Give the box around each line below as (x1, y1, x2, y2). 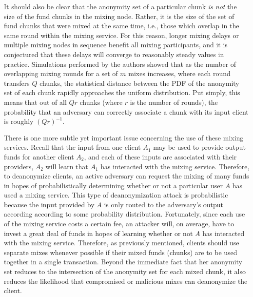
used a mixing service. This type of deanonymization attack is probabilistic (4, 190, 228, 200)
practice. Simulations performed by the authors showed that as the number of (4, 59, 236, 69)
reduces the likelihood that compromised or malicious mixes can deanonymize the (4, 276, 248, 286)
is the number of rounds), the (130, 97, 218, 107)
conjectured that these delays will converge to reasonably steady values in (4, 49, 224, 59)
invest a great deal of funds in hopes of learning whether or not (4, 228, 193, 238)
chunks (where (79, 97, 123, 107)
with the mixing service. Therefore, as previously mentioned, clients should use (4, 238, 239, 248)
